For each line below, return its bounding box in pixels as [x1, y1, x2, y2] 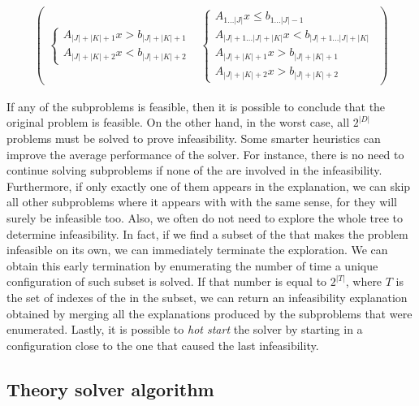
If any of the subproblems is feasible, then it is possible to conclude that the [6, 97, 386, 114]
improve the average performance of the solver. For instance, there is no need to [6, 145, 404, 162]
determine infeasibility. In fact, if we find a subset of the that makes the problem [6, 225, 408, 242]
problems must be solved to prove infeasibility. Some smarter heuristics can [6, 130, 381, 146]
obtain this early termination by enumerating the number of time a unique [6, 257, 378, 274]
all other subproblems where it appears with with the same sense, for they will [6, 193, 397, 210]
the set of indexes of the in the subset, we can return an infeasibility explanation [6, 288, 408, 305]
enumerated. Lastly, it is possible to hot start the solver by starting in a [6, 321, 363, 338]
